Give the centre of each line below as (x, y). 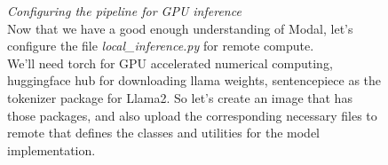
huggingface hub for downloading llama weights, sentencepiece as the (194, 80)
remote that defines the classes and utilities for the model (163, 133)
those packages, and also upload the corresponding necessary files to (192, 115)
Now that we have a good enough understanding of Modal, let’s (180, 28)
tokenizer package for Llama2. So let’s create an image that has (180, 97)
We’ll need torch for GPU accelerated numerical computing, (170, 63)
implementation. (51, 149)
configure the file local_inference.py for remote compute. (161, 46)
